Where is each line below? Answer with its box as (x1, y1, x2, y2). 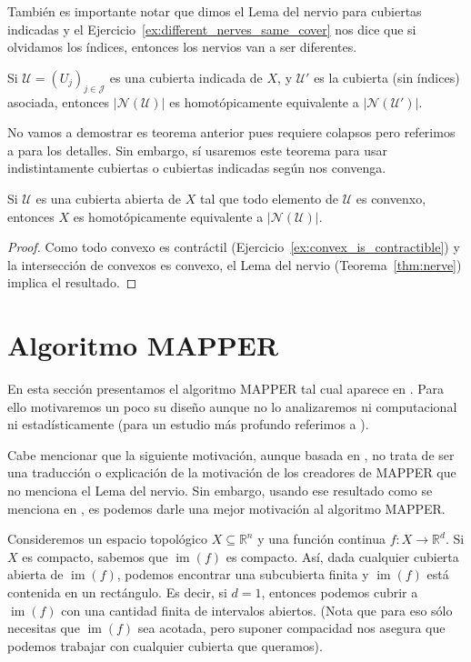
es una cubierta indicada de (109, 67, 263, 86)
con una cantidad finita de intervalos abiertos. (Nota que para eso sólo (61, 600, 453, 619)
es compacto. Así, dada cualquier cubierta (225, 547, 459, 566)
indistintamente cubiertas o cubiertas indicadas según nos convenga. (7, 158, 386, 177)
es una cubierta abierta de (35, 188, 182, 207)
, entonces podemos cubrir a (261, 582, 418, 601)
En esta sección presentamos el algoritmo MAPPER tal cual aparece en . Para (7, 379, 444, 398)
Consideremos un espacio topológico (7, 529, 207, 548)
